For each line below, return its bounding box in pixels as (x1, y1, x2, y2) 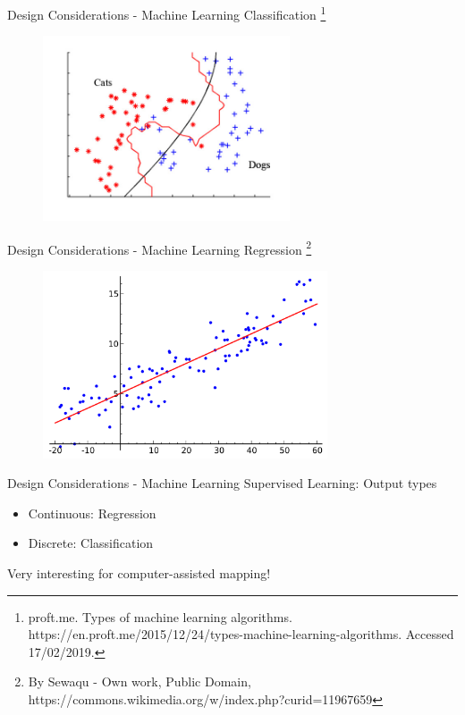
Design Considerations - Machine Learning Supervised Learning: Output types (7, 474, 437, 492)
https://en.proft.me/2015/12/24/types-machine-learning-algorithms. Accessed (28, 625, 454, 643)
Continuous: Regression (28, 503, 156, 522)
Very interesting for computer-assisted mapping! (7, 564, 271, 583)
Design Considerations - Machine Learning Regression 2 (7, 237, 312, 258)
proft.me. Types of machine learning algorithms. (28, 607, 292, 626)
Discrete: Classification (28, 534, 154, 552)
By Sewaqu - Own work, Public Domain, (28, 672, 251, 691)
